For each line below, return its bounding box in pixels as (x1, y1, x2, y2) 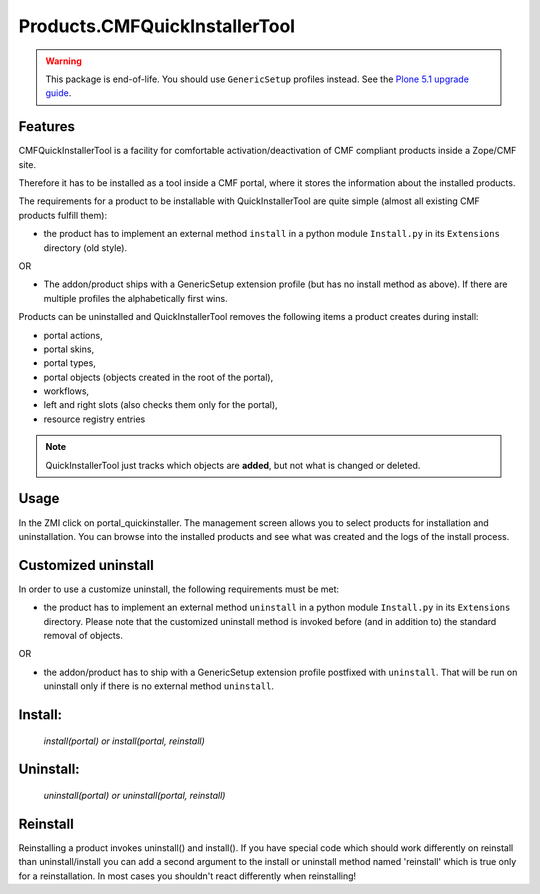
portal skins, (43, 343, 95, 355)
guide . (45, 87, 72, 99)
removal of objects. (43, 630, 124, 642)
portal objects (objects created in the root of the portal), (43, 371, 274, 383)
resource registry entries (43, 413, 146, 425)
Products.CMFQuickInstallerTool (18, 15, 295, 37)
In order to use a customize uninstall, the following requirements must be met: (18, 583, 340, 595)
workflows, (43, 385, 90, 397)
